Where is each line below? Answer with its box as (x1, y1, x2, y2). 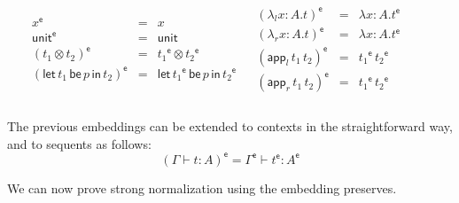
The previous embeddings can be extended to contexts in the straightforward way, (7, 117, 453, 136)
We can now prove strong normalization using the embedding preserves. (7, 178, 397, 197)
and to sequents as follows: (7, 134, 152, 152)
